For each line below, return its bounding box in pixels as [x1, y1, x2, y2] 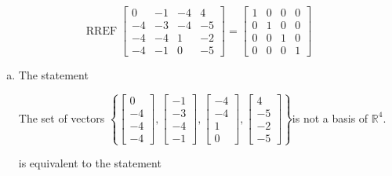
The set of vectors [18, 109, 105, 126]
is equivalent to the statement [18, 155, 162, 171]
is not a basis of [292, 109, 368, 126]
